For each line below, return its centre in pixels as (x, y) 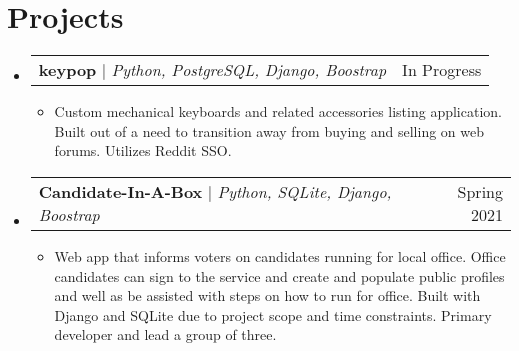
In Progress (442, 70)
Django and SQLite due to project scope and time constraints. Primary (273, 314)
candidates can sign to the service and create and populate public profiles (279, 275)
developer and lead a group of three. (165, 334)
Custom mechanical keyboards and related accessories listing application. (278, 111)
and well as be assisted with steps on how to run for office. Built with (267, 295)
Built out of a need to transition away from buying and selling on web (269, 130)
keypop (67, 70)
